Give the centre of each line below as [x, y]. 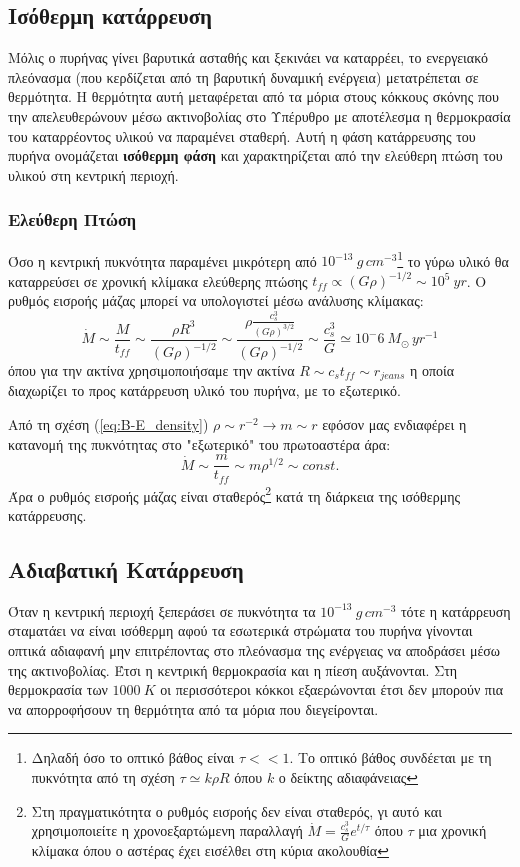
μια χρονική [452, 830]
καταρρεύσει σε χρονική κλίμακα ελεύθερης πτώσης [158, 280]
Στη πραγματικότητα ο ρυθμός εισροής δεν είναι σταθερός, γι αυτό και [236, 810]
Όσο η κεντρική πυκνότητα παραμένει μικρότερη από [162, 260]
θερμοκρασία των [58, 689]
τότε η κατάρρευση [455, 610]
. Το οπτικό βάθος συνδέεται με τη [390, 757]
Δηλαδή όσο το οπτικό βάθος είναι [133, 757]
